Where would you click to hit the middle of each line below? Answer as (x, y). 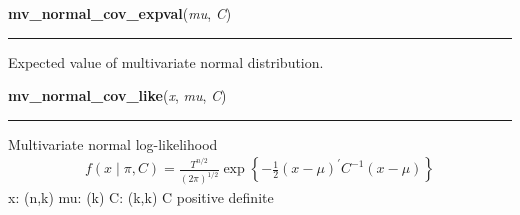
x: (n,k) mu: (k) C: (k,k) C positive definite (141, 197)
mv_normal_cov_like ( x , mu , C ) (117, 95)
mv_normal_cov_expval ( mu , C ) (120, 13)
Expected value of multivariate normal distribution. (166, 61)
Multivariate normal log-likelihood (113, 143)
